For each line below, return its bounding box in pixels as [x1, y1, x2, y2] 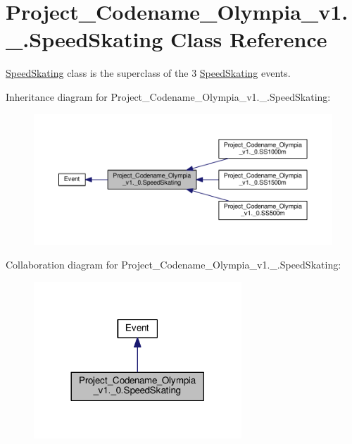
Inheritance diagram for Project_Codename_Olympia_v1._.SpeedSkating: [6, 89, 331, 104]
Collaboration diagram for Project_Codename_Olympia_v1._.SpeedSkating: [6, 257, 341, 272]
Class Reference [170, 25, 327, 54]
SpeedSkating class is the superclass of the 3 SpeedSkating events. [6, 66, 291, 80]
